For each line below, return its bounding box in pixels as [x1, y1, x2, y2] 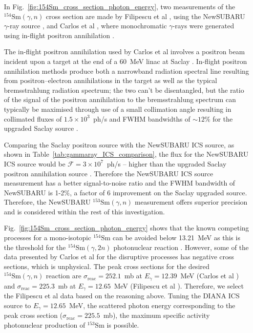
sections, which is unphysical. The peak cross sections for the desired [4, 261, 210, 271]
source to [4, 300, 31, 310]
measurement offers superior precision [135, 197, 248, 207]
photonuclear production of [4, 319, 85, 330]
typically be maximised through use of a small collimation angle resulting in [4, 104, 232, 114]
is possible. [106, 319, 139, 330]
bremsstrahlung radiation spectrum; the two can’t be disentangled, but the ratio [4, 84, 244, 95]
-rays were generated [172, 21, 234, 31]
